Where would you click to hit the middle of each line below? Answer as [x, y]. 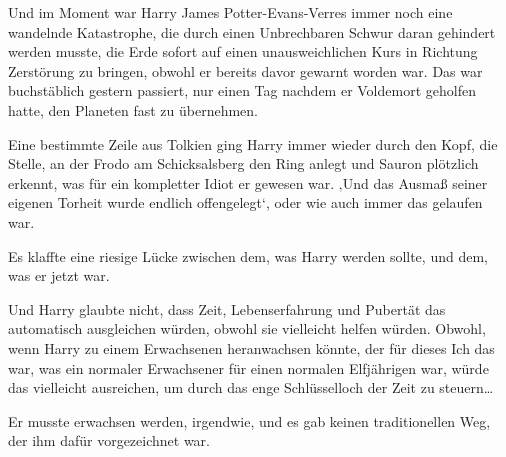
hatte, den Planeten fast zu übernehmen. [133, 109]
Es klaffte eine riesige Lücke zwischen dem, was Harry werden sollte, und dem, [248, 255]
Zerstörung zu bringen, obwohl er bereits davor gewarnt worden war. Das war [245, 70]
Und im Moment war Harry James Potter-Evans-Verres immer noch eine [230, 12]
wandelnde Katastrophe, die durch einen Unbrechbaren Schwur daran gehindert [252, 31]
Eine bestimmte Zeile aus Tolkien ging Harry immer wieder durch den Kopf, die [253, 143]
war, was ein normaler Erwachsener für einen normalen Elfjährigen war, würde [248, 367]
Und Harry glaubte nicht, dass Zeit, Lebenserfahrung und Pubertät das [227, 308]
